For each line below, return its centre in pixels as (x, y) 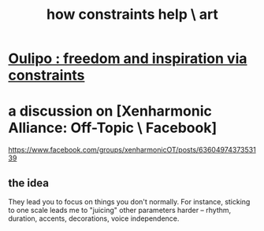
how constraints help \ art (132, 15)
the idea (29, 183)
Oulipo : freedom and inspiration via (128, 59)
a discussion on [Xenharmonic (110, 111)
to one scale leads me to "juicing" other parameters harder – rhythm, (120, 210)
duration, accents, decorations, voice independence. (94, 218)
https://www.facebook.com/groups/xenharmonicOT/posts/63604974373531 (132, 150)
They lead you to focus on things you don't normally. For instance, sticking (129, 201)
